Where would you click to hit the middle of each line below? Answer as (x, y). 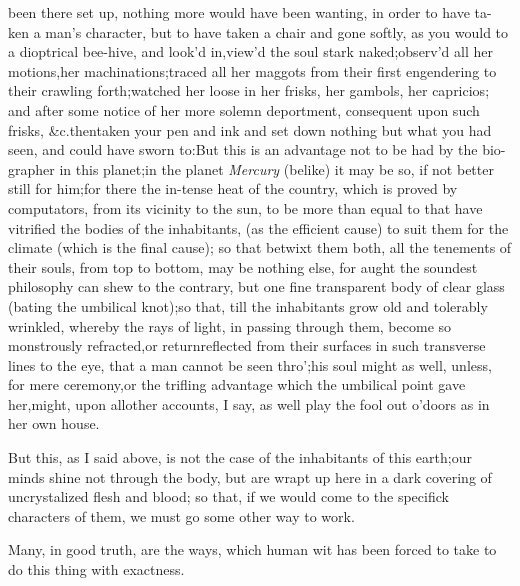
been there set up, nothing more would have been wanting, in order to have (239, 12)
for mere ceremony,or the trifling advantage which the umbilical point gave (237, 384)
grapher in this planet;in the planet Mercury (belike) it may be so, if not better (251, 168)
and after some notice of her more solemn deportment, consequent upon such (244, 109)
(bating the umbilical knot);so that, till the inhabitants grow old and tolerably (248, 305)
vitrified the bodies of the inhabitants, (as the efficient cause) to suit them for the (258, 227)
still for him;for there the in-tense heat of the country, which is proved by (233, 188)
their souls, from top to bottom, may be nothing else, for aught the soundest (243, 266)
